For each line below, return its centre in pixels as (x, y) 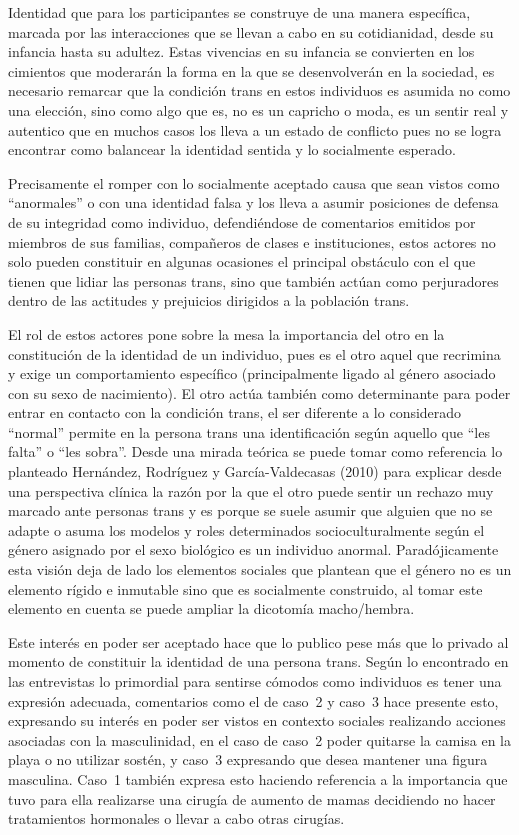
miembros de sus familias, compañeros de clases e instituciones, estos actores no (252, 241)
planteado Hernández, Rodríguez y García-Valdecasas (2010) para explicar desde (255, 471)
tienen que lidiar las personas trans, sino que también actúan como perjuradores (253, 280)
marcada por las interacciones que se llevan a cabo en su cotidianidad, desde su (251, 31)
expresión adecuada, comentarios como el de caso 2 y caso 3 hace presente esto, (253, 700)
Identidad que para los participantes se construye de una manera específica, (239, 12)
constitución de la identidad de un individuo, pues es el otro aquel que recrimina (254, 353)
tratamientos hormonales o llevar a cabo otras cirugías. (176, 818)
